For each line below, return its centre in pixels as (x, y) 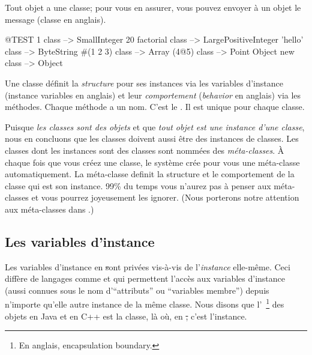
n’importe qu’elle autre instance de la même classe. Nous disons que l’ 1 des (145, 303)
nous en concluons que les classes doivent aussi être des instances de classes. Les (152, 138)
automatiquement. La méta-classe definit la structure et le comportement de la (150, 174)
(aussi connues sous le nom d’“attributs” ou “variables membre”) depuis (137, 290)
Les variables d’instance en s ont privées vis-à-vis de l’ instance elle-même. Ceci (148, 266)
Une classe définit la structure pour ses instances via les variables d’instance (144, 83)
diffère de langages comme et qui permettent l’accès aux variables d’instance (145, 278)
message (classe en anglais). (55, 19)
